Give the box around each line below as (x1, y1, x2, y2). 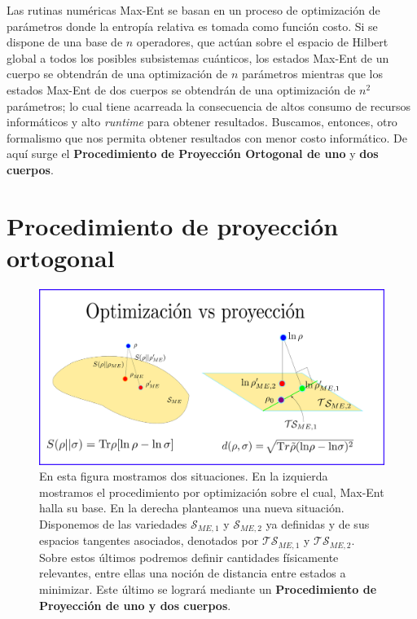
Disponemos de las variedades (39, 515, 187, 532)
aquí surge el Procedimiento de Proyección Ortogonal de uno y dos (7, 145, 379, 162)
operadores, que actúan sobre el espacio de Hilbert (136, 33, 388, 50)
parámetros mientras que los (241, 65, 383, 82)
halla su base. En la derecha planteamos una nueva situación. (39, 499, 345, 516)
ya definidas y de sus (266, 515, 370, 532)
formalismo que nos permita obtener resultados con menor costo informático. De (7, 129, 407, 146)
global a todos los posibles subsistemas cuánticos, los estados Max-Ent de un (7, 49, 389, 66)
